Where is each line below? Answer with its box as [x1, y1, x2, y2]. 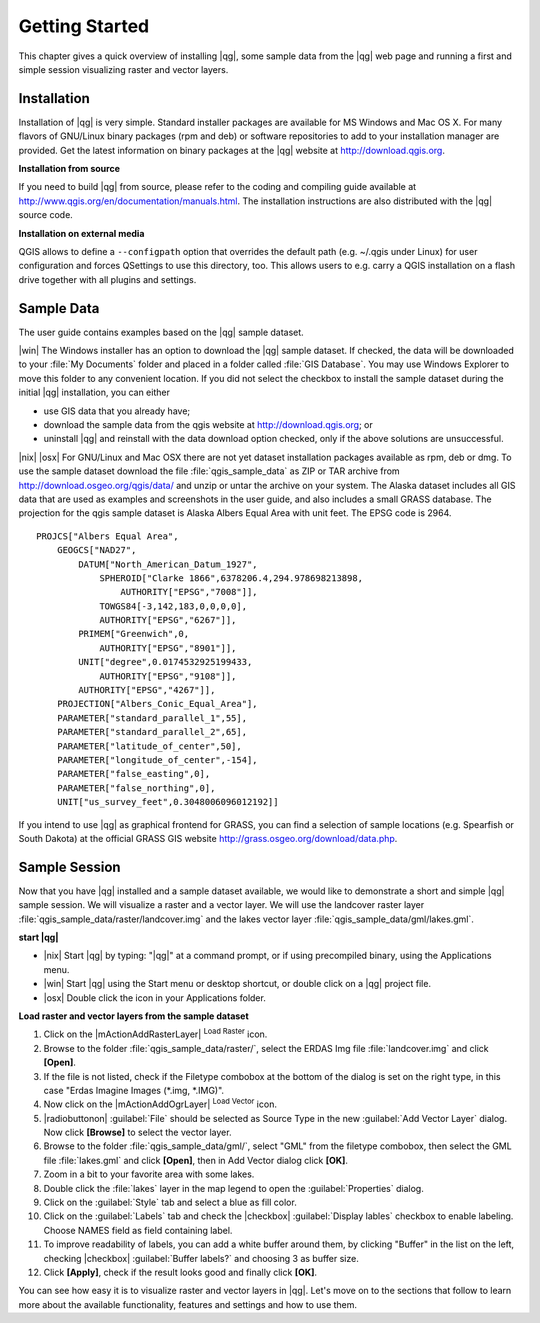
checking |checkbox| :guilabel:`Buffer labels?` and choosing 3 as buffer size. [43, 1252, 359, 1264]
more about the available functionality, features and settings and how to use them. [18, 1298, 358, 1310]
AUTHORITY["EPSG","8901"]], [99, 642, 237, 654]
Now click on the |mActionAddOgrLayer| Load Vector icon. [43, 1096, 277, 1110]
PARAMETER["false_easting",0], [56, 768, 211, 780]
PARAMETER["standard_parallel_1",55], [56, 712, 248, 724]
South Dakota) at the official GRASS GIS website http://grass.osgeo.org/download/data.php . [18, 832, 398, 844]
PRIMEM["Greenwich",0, [78, 628, 190, 640]
